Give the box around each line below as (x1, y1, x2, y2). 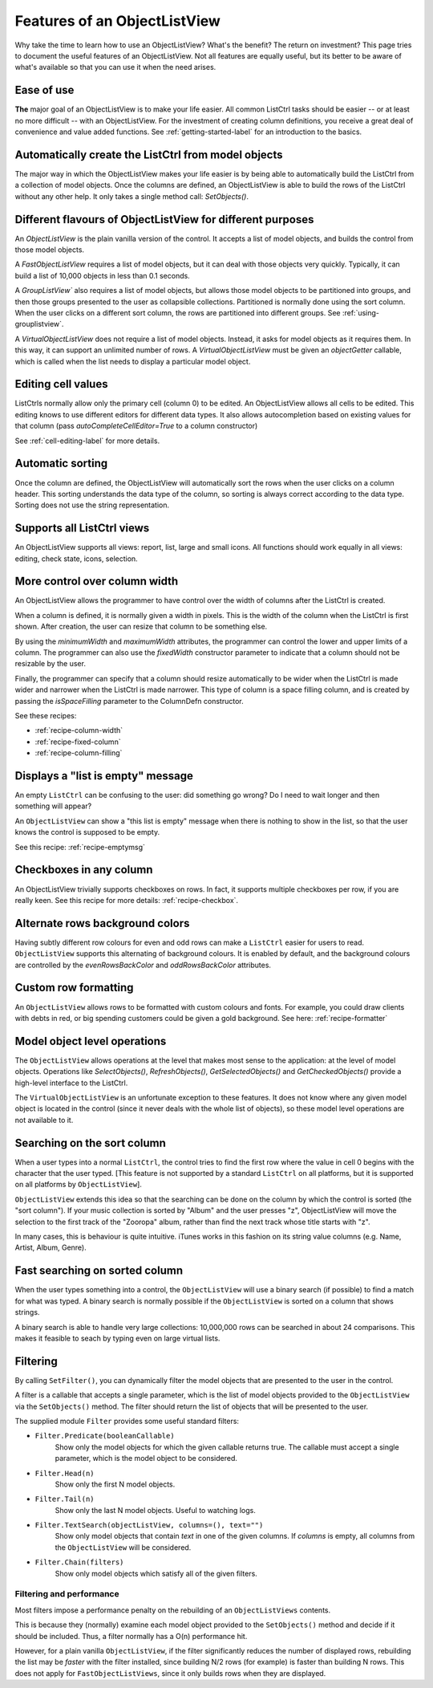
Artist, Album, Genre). (14, 1243, 87, 1252)
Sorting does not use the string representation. (14, 500, 170, 510)
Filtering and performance (14, 1588, 119, 1600)
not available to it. (14, 1115, 74, 1125)
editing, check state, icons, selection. (14, 554, 138, 563)
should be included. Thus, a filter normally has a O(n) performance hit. (14, 1631, 248, 1641)
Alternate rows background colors (14, 916, 190, 930)
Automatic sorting (14, 457, 108, 470)
